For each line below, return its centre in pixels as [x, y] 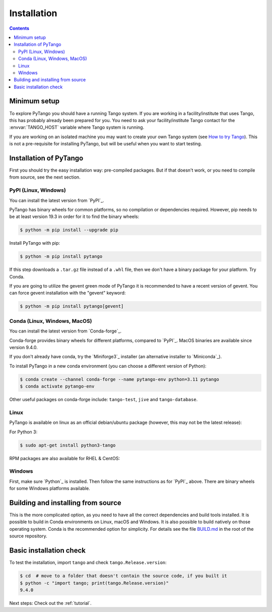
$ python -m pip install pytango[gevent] [72, 306]
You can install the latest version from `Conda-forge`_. [65, 331]
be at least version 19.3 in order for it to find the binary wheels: [74, 216]
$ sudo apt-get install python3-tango [68, 445]
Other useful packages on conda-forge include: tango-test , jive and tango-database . [104, 400]
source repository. [28, 536]
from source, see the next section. [45, 177]
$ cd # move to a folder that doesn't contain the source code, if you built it [124, 576]
